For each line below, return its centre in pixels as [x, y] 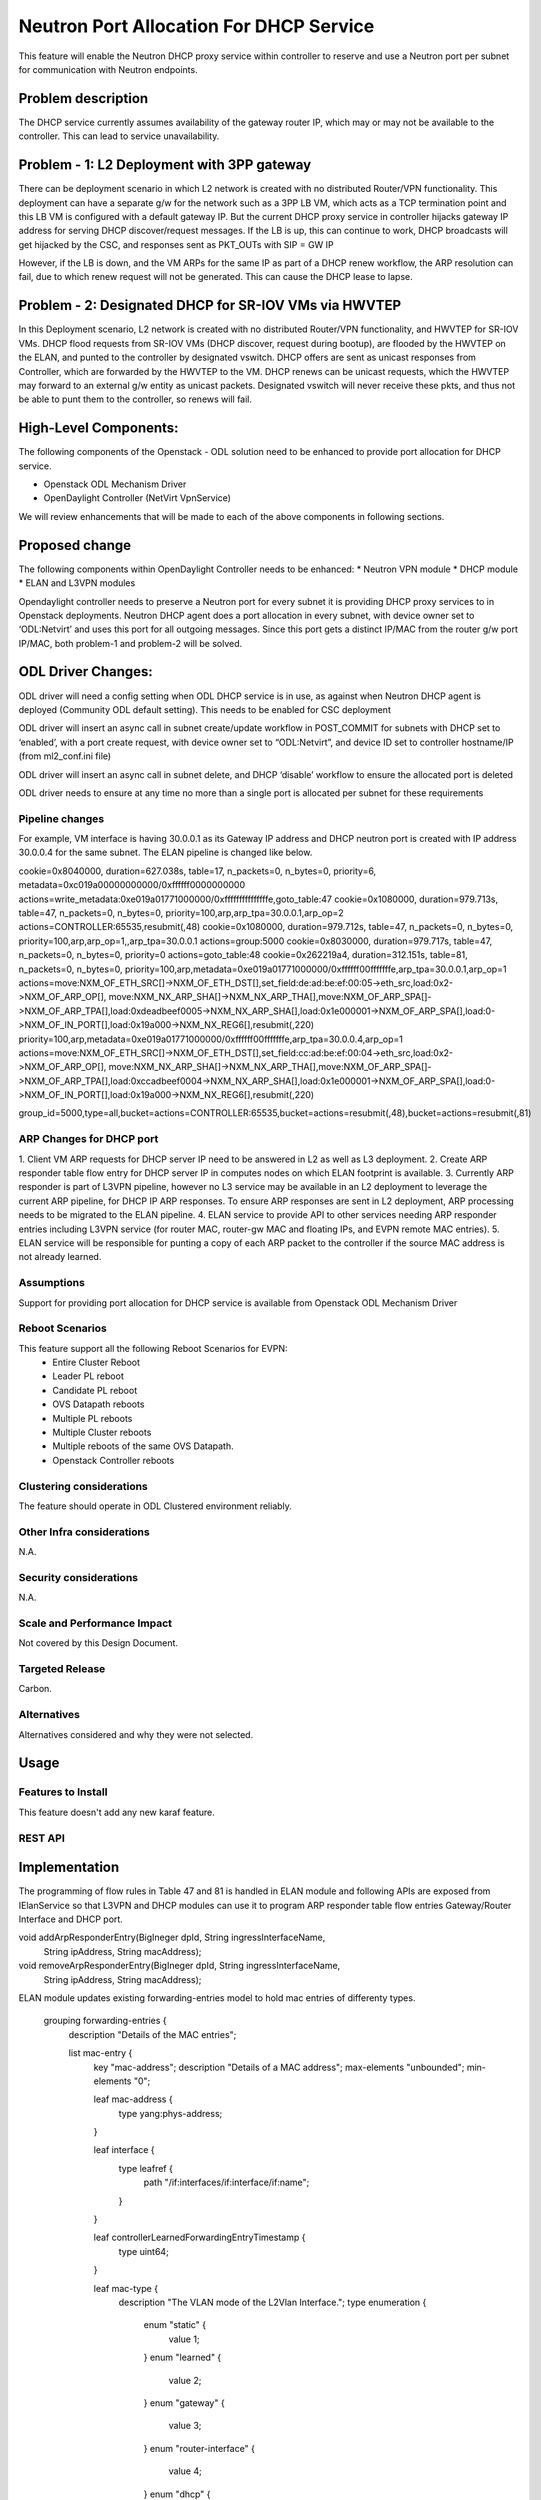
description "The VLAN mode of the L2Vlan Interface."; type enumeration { [272, 2302]
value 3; [185, 2426]
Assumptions [51, 1283]
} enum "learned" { [182, 2357]
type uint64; [143, 2251]
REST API [41, 1838]
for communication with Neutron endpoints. [108, 69]
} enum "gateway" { [184, 2402]
